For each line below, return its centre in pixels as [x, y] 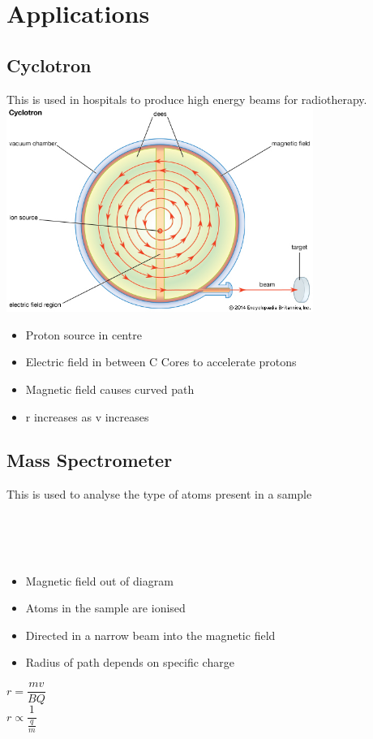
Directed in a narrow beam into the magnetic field [150, 635]
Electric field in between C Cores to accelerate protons [161, 362]
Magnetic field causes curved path [110, 389]
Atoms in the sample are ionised [105, 608]
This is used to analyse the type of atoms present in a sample [159, 494]
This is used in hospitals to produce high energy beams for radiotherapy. [187, 99]
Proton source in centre [84, 334]
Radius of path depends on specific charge [130, 662]
